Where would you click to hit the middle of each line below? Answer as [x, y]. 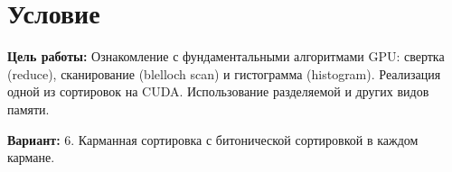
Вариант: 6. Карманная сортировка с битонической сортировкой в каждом [213, 139]
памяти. [28, 109]
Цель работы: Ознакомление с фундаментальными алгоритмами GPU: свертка [226, 56]
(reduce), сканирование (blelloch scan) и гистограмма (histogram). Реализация [224, 73]
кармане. [31, 157]
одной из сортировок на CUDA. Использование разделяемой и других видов [218, 91]
